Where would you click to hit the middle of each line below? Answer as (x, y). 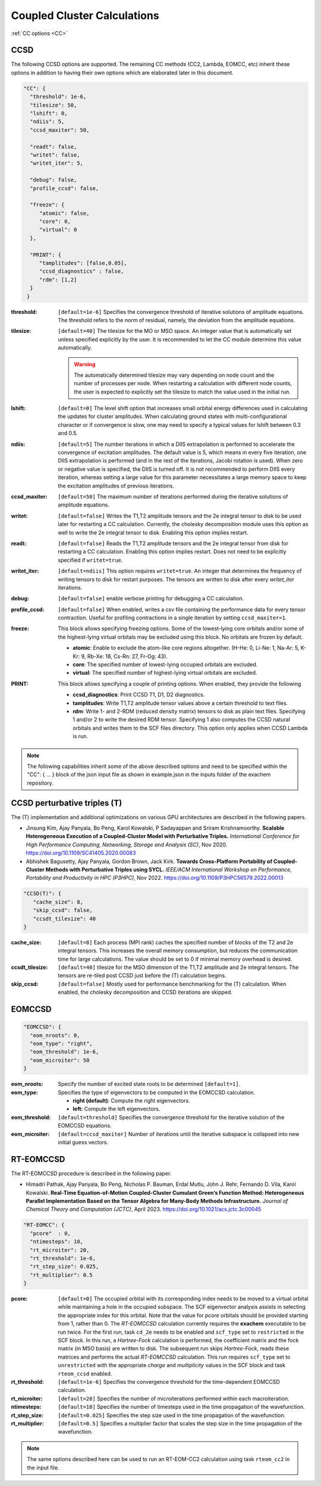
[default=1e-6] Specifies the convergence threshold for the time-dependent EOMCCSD (169, 1381)
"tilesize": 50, (53, 105)
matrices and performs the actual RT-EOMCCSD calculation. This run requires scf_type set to (174, 1357)
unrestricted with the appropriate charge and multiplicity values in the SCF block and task (171, 1365)
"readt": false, (53, 147)
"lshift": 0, (49, 113)
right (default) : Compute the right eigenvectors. (131, 1100)
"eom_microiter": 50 (60, 1060)
